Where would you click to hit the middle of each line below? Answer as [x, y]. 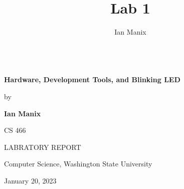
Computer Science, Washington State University [78, 164]
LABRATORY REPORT [43, 147]
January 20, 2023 [30, 180]
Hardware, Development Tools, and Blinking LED [92, 79]
